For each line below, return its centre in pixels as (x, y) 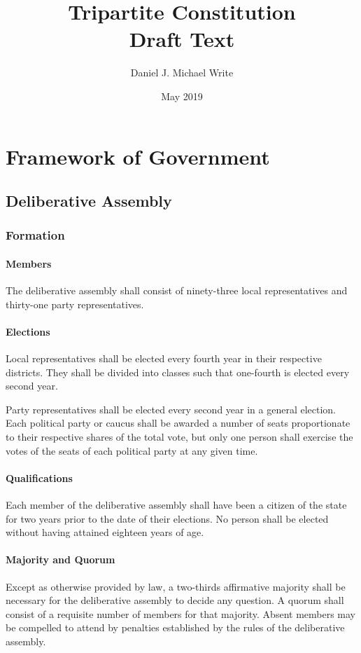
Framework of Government (138, 156)
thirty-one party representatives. (75, 304)
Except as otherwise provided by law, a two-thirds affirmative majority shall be (176, 586)
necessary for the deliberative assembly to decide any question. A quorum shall (175, 600)
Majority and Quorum (61, 559)
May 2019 (182, 96)
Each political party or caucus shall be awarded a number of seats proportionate (178, 423)
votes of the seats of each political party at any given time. (132, 450)
